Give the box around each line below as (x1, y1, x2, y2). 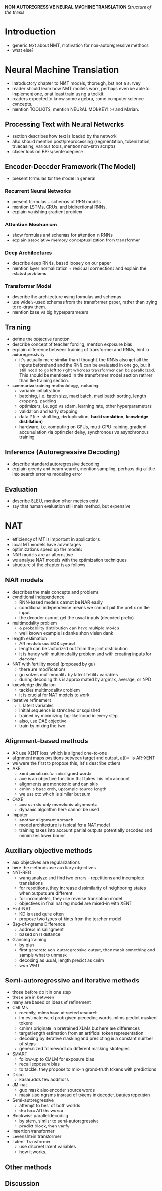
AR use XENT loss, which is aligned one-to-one (12, 750, 107, 756)
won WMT (19, 962, 40, 968)
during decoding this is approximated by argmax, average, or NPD (19, 676, 152, 682)
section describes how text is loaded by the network (12, 133, 117, 139)
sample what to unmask (19, 952, 67, 958)
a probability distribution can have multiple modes (19, 625, 120, 631)
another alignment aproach (19, 817, 74, 822)
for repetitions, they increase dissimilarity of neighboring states (19, 885, 146, 891)
